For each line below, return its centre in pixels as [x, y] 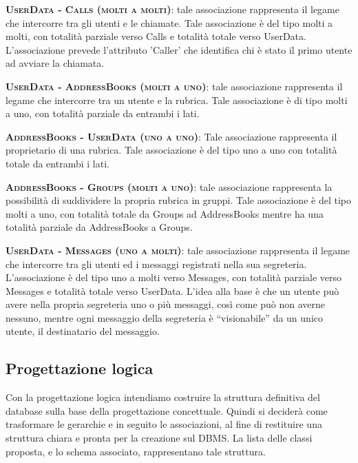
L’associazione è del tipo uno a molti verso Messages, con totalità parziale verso [174, 277]
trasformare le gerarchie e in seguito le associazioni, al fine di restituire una [164, 424]
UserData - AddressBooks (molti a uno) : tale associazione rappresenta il [174, 86]
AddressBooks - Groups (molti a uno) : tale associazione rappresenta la [169, 186]
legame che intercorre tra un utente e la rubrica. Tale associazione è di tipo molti [177, 100]
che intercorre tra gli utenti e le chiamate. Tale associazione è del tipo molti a [169, 22]
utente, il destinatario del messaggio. [83, 331]
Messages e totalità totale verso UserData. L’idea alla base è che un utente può [172, 290]
